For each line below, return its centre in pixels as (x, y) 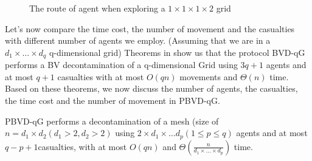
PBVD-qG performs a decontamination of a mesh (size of (112, 121)
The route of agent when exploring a (97, 8)
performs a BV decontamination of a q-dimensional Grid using (121, 65)
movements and (209, 76)
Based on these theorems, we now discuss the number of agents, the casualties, (151, 88)
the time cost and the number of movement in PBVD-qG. (113, 101)
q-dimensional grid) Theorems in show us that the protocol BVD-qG (177, 52)
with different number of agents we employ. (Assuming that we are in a (138, 40)
